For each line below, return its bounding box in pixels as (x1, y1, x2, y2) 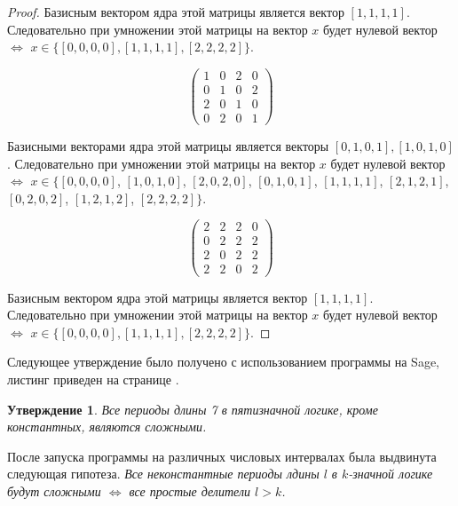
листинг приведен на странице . (7, 369, 179, 388)
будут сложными (7, 481, 101, 500)
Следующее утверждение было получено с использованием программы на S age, (7, 352, 439, 371)
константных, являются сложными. (7, 417, 207, 436)
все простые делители (129, 481, 251, 500)
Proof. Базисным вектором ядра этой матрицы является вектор (7, 3, 344, 20)
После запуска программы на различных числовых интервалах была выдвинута (7, 447, 437, 465)
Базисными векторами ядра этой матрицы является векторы (7, 136, 329, 154)
